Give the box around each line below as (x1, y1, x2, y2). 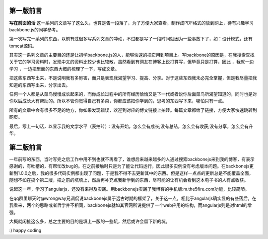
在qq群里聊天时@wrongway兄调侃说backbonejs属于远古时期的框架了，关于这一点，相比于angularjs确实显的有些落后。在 (9, 195, 257, 201)
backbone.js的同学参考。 (9, 26, 61, 32)
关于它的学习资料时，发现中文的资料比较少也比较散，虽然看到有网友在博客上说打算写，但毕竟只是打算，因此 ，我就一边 (9, 59, 254, 65)
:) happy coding (9, 228, 42, 234)
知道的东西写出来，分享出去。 (9, 82, 70, 88)
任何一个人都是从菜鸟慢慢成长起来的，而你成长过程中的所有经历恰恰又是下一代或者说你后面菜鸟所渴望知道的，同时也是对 (9, 91, 257, 97)
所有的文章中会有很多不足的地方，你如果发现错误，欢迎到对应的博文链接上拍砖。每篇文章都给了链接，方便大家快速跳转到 (9, 107, 257, 113)
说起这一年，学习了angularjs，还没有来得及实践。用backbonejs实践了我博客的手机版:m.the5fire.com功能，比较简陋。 (9, 186, 250, 192)
